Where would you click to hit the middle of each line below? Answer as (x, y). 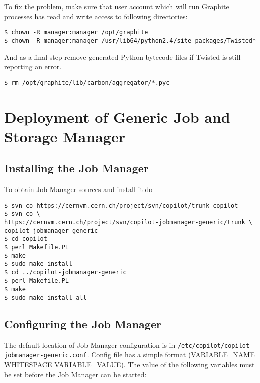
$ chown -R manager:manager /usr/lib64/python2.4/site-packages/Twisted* (130, 40)
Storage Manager (65, 136)
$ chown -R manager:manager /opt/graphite (76, 32)
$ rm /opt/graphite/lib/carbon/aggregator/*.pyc (87, 83)
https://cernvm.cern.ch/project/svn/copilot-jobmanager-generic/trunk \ (128, 222)
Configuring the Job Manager (83, 323)
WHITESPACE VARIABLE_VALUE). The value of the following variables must (129, 365)
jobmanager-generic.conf (46, 356)
